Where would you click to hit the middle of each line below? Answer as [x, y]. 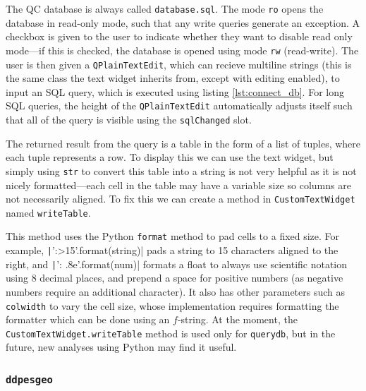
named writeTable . [48, 212]
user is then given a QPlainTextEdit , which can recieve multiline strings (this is [179, 64]
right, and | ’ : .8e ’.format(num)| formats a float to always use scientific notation [177, 264]
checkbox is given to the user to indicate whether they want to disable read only [179, 36]
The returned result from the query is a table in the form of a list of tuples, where [183, 143]
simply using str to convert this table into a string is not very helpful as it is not [181, 170]
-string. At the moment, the [237, 319]
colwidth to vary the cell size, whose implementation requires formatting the [172, 305]
